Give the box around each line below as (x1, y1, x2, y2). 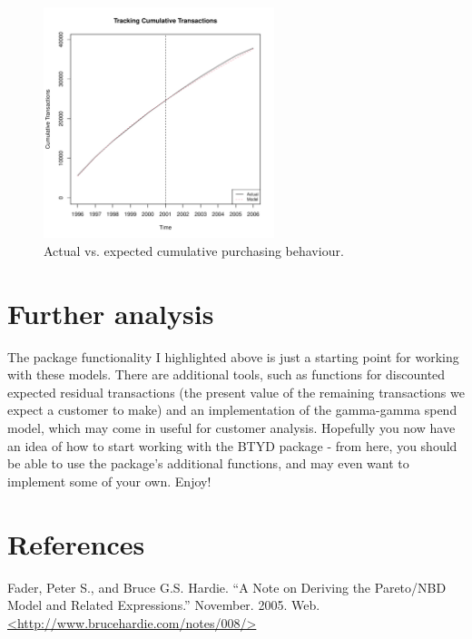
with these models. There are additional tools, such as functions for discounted (7, 365, 446, 384)
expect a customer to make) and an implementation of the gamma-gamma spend (7, 400, 457, 419)
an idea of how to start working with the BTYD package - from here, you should (7, 436, 457, 455)
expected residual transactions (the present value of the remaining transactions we (7, 382, 465, 401)
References (7, 525, 145, 562)
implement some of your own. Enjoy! (7, 471, 211, 490)
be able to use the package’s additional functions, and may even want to (7, 454, 409, 473)
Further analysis (7, 294, 214, 331)
